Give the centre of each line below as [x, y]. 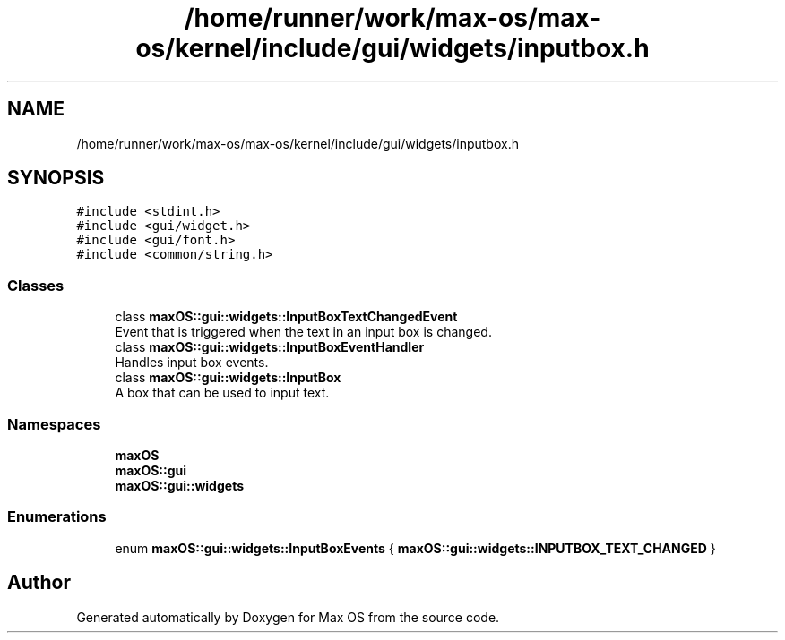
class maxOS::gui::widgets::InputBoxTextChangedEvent [286, 317]
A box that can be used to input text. [222, 393]
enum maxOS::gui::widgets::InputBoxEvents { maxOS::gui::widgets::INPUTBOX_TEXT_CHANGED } [415, 548]
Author [39, 583]
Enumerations [57, 517]
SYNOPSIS [56, 178]
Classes [36, 285]
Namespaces [54, 424]
